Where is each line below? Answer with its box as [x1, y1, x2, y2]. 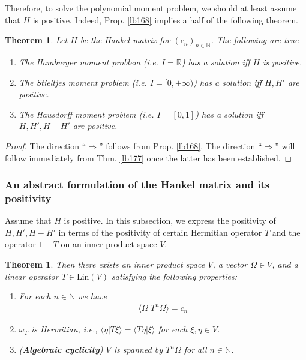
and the [272, 226, 301, 238]
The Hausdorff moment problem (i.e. [19, 107, 154, 120]
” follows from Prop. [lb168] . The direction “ [99, 139, 262, 152]
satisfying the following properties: [112, 269, 238, 282]
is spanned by [113, 343, 163, 355]
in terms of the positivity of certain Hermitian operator [58, 226, 262, 238]
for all [184, 343, 207, 355]
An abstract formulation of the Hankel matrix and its [5, 177, 270, 192]
